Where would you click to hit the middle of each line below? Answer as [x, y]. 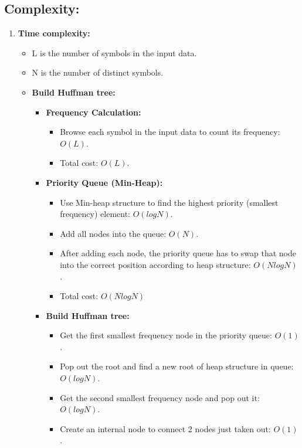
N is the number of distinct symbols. [98, 72]
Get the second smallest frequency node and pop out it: [160, 397]
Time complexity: [54, 33]
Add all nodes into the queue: [113, 233]
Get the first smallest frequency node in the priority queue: [166, 335]
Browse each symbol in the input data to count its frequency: [170, 132]
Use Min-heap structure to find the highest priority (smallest [169, 202]
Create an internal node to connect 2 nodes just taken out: [165, 428]
